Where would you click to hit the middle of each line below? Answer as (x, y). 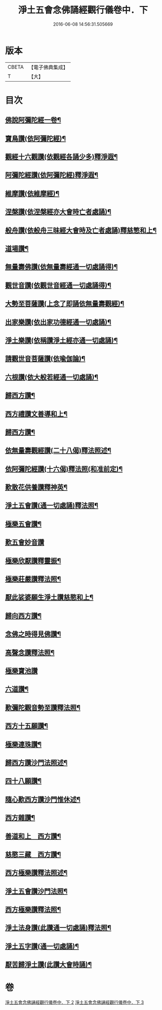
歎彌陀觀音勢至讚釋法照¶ (43, 708)
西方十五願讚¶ (27, 726)
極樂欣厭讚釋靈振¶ (33, 561)
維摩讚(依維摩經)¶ (32, 193)
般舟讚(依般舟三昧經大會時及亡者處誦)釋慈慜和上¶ (81, 230)
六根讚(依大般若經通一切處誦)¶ (52, 377)
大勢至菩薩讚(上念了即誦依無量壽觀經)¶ (65, 304)
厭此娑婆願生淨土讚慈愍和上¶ (49, 597)
